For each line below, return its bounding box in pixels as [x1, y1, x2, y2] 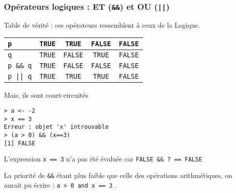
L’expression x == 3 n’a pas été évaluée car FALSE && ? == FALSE [4, 154, 202, 164]
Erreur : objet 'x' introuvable [4, 123, 109, 131]
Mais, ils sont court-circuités [4, 90, 89, 100]
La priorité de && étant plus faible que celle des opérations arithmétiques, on [4, 170, 233, 180]
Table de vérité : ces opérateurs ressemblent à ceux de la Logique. [4, 19, 200, 30]
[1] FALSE [4, 140, 36, 147]
